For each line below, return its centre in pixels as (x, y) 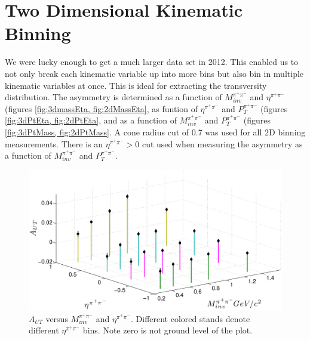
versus (57, 318)
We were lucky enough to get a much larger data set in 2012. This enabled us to (152, 62)
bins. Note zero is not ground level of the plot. (168, 330)
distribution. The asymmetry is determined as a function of (113, 97)
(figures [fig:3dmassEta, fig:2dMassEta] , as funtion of (101, 108)
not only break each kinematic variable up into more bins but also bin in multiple (154, 73)
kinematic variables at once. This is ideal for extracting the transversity (136, 85)
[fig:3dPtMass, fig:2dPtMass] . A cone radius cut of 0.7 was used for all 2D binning (155, 132)
